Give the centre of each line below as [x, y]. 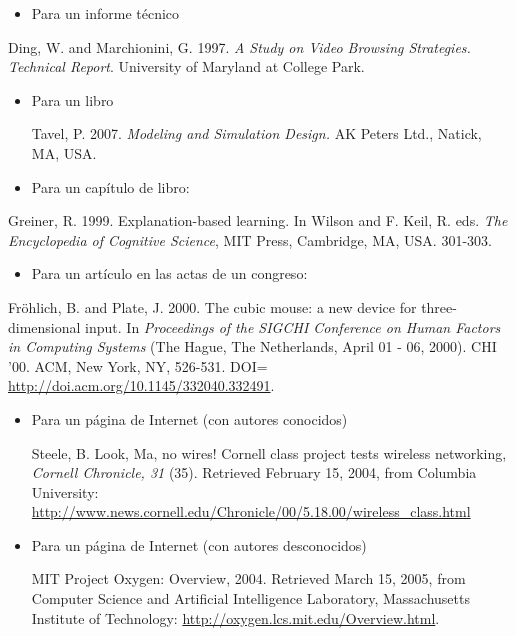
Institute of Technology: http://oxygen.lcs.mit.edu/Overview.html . [235, 617]
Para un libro [72, 99]
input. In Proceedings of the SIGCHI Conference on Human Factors [293, 326]
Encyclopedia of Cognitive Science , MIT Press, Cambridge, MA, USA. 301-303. [250, 239]
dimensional [44, 326]
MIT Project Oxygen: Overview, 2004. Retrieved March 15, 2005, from [248, 578]
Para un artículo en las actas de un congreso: [169, 273]
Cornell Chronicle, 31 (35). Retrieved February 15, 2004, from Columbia [254, 472]
